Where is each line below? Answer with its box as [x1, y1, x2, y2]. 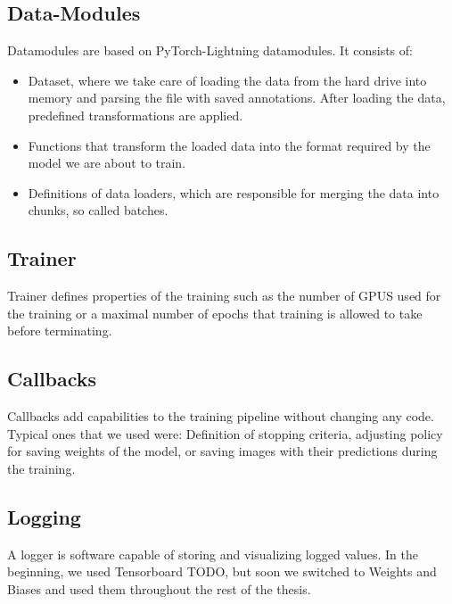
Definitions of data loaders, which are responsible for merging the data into [28, 183, 440, 202]
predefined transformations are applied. [28, 105, 243, 124]
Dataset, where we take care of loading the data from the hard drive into [28, 70, 427, 89]
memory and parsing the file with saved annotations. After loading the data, [28, 88, 446, 107]
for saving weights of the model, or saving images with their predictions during [7, 442, 438, 460]
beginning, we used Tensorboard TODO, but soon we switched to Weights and [7, 562, 437, 581]
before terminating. [7, 321, 112, 340]
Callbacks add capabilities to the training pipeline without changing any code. [7, 407, 434, 426]
